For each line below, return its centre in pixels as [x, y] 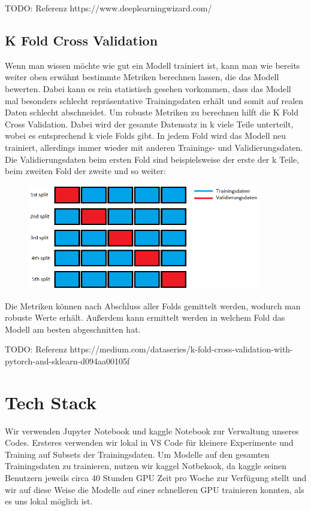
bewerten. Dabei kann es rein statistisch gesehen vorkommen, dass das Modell [148, 88]
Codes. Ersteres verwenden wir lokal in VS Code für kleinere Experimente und [149, 442]
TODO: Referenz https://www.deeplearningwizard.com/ [108, 8]
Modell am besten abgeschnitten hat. [73, 329]
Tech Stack [51, 402]
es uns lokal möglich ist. [49, 501]
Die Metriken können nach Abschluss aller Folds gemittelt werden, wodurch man [153, 305]
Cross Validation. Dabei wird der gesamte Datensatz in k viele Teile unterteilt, [149, 124]
